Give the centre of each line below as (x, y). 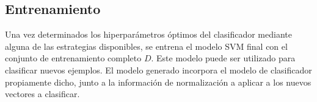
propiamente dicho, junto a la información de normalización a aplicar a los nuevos (158, 82)
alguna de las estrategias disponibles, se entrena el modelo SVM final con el (146, 46)
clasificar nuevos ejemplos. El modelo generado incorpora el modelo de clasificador (158, 70)
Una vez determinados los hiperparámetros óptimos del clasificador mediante (148, 34)
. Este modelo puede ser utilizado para (223, 58)
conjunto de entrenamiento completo (73, 58)
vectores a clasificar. (42, 94)
